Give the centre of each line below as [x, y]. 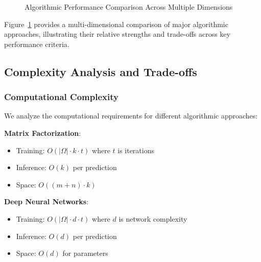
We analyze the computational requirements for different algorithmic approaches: [131, 116]
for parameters [85, 253]
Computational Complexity [61, 97]
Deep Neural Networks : [46, 201]
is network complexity [153, 218]
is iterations [136, 150]
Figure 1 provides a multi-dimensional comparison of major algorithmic [116, 24]
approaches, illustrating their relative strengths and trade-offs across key [117, 34]
